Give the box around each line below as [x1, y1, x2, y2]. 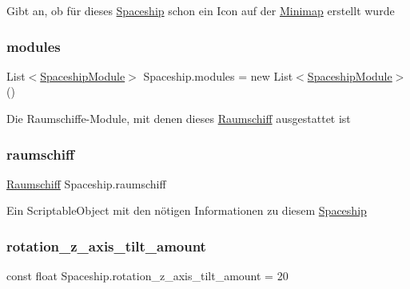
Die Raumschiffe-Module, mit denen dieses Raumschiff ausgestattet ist [6, 110, 351, 126]
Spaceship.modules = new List [143, 67, 293, 84]
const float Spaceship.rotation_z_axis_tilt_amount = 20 [6, 267, 289, 284]
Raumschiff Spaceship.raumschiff [6, 175, 166, 192]
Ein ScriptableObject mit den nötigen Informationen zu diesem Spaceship [6, 202, 367, 219]
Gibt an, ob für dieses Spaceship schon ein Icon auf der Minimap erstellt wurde [6, 2, 395, 18]
